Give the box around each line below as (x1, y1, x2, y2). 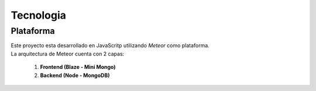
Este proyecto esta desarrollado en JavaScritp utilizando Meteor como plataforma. (11, 42, 210, 49)
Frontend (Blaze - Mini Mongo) (40, 64, 116, 71)
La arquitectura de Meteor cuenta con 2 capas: (11, 50, 125, 57)
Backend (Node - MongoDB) (40, 72, 110, 79)
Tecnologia (11, 9, 67, 22)
